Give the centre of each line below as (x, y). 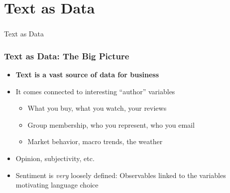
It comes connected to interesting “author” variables (95, 91)
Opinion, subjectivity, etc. (55, 158)
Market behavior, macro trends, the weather (95, 141)
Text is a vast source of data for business (87, 75)
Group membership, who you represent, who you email (111, 124)
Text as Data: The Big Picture (67, 56)
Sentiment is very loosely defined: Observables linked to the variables (121, 175)
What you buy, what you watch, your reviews (97, 108)
